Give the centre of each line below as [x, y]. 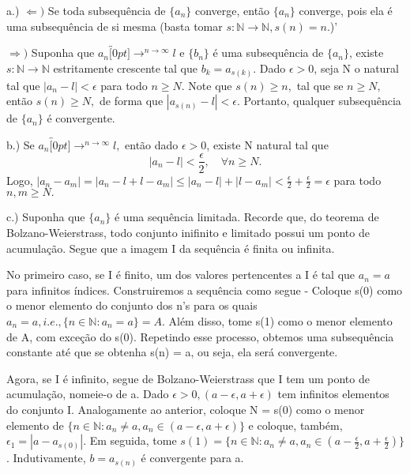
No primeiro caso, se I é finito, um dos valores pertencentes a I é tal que [181, 275]
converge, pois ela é [346, 10]
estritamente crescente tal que [126, 68]
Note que [210, 85]
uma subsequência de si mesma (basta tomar [115, 26]
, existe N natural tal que [267, 144]
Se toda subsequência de [107, 10]
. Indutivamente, [46, 458]
